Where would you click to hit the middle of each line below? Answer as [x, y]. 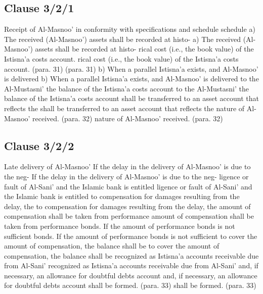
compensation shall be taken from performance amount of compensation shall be [129, 216]
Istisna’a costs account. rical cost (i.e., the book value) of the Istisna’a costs [121, 58]
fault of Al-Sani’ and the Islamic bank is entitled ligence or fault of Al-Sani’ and [128, 186]
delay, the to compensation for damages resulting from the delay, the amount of [127, 206]
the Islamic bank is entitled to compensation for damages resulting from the [122, 196]
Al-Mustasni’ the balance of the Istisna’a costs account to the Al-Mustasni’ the [126, 88]
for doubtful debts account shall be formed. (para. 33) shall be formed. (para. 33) [130, 285]
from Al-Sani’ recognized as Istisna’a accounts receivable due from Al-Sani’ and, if [131, 265]
